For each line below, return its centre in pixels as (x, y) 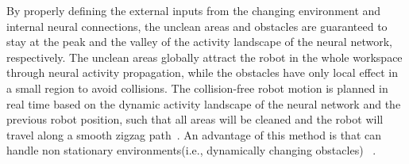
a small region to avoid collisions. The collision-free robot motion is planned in (197, 88)
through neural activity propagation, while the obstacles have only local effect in (203, 72)
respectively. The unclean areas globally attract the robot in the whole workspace (204, 57)
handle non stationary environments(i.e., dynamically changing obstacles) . (191, 150)
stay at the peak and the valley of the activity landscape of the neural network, (199, 42)
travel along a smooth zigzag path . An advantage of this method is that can (194, 134)
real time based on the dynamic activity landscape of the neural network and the (204, 103)
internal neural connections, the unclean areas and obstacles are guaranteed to (197, 26)
